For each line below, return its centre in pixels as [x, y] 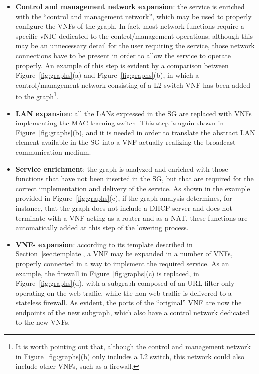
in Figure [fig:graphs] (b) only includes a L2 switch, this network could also [130, 356]
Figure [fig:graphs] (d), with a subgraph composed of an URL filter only [125, 283]
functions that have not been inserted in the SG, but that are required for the [134, 179]
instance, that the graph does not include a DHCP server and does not [124, 207]
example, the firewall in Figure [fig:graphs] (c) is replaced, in [107, 273]
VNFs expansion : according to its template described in [104, 244]
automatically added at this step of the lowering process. [102, 227]
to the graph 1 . [37, 95]
